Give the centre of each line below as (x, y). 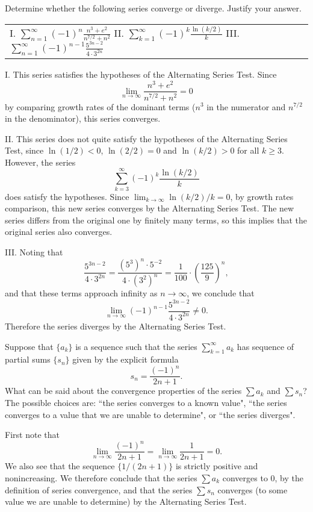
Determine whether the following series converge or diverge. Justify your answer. (153, 8)
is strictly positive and (217, 466)
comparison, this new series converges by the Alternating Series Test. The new (150, 208)
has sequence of (265, 346)
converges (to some (253, 489)
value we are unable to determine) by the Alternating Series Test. (126, 501)
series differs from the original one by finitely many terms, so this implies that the (156, 220)
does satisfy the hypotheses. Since (67, 196)
